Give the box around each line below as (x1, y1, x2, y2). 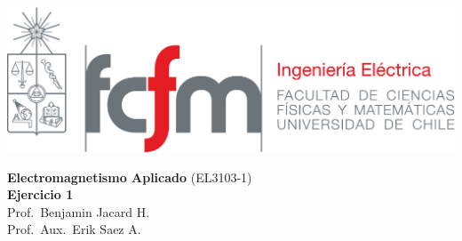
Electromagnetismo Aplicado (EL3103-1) (7, 167, 252, 186)
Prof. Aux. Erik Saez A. (7, 220, 141, 238)
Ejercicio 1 (7, 185, 74, 204)
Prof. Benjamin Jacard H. (7, 202, 150, 221)
